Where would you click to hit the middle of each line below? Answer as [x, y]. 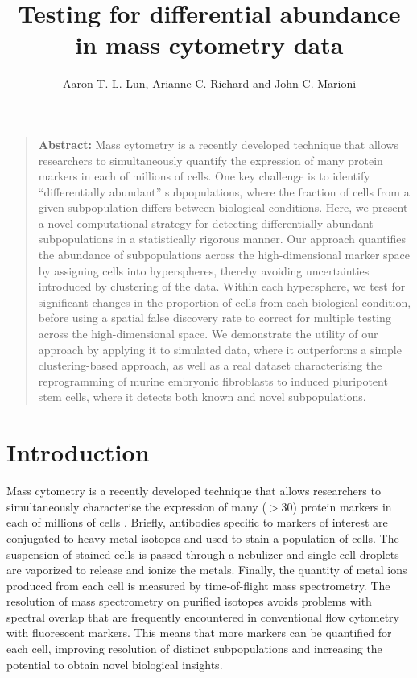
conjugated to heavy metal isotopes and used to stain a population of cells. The [203, 537]
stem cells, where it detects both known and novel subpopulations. [202, 397]
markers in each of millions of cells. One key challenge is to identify [204, 176]
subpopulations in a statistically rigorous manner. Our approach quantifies [222, 239]
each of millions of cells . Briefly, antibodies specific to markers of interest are [197, 522]
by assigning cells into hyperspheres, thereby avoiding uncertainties [204, 270]
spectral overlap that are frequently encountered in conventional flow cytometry [203, 616]
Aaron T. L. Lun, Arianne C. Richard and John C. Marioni [209, 83]
